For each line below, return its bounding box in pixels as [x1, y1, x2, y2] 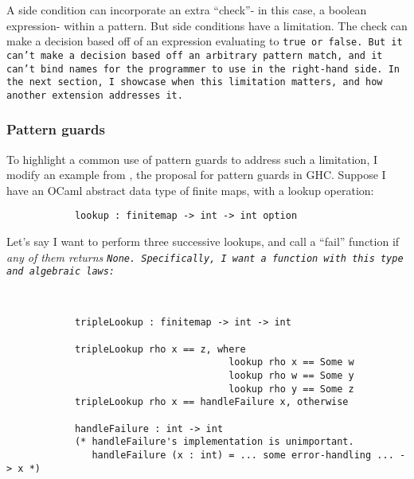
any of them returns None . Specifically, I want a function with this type [6, 248, 404, 265]
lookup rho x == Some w [228, 356, 354, 368]
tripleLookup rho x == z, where [74, 343, 246, 355]
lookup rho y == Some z [228, 383, 354, 395]
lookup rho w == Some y [228, 369, 354, 381]
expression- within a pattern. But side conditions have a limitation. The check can [6, 17, 408, 33]
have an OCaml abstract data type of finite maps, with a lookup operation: [6, 181, 374, 198]
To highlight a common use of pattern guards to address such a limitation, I [6, 150, 378, 167]
